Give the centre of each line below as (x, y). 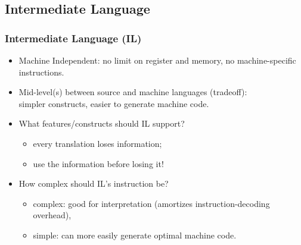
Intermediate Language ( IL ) (73, 38)
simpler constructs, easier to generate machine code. (114, 103)
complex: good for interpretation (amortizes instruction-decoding (151, 203)
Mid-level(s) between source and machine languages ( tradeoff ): (133, 92)
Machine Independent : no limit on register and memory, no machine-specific (157, 60)
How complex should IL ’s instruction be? (94, 183)
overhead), (52, 215)
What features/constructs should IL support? (102, 123)
